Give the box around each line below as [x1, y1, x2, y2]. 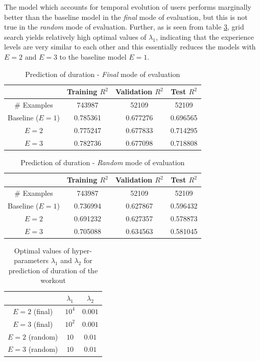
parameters [14, 255, 49, 266]
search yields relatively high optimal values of [4, 31, 147, 42]
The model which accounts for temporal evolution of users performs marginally [4, 2, 251, 12]
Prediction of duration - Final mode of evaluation [25, 68, 180, 79]
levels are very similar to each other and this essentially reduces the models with [4, 41, 256, 52]
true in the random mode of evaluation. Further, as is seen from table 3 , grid [4, 21, 244, 32]
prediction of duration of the [8, 265, 98, 275]
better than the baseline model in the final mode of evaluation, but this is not [4, 11, 248, 22]
